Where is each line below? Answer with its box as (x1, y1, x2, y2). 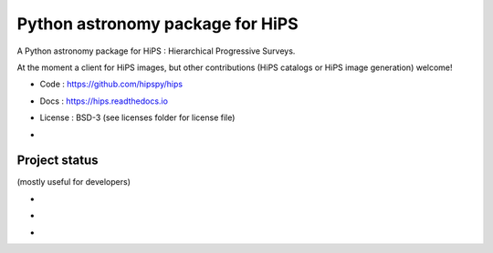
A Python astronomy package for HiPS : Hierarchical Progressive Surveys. (16, 46, 296, 56)
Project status (16, 153, 100, 168)
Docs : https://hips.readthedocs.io (39, 96, 169, 106)
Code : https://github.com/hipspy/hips (39, 78, 183, 90)
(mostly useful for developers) (16, 177, 131, 187)
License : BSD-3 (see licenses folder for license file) (39, 112, 236, 123)
